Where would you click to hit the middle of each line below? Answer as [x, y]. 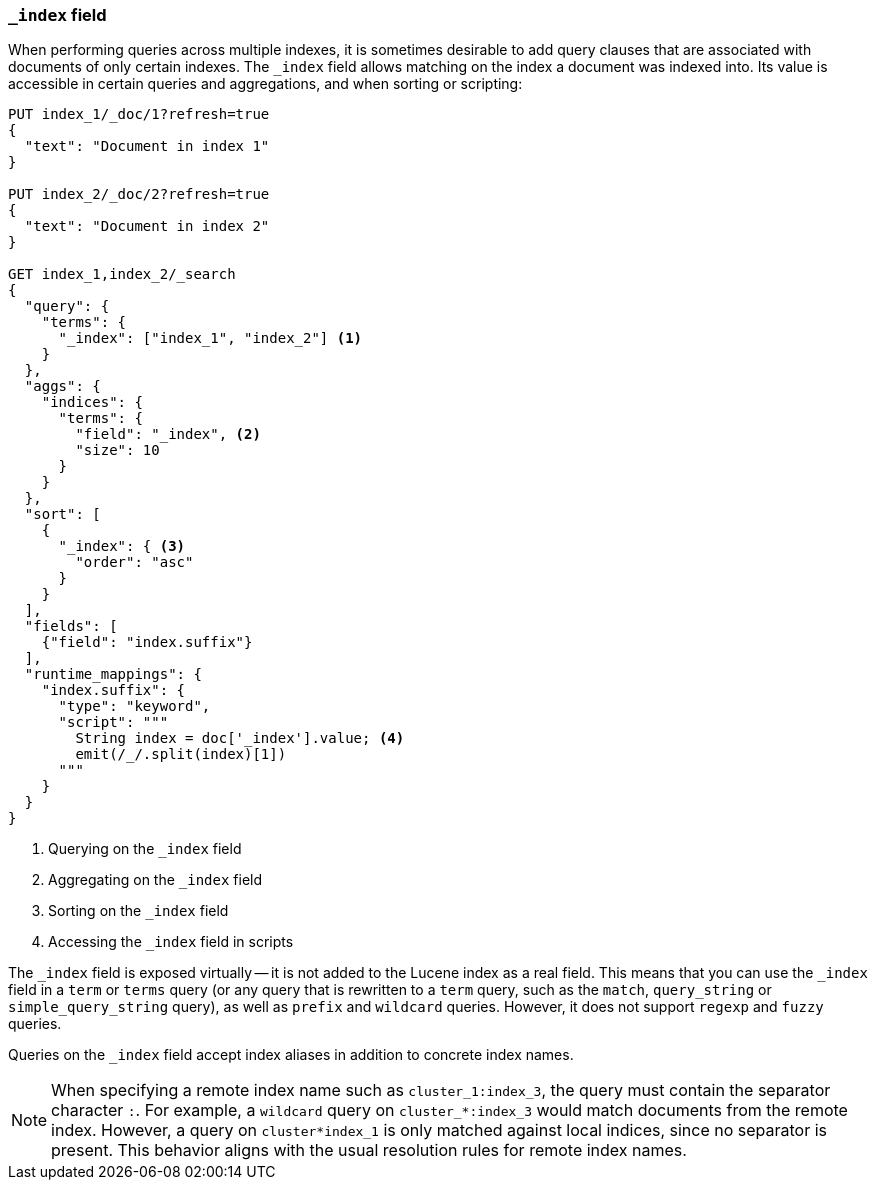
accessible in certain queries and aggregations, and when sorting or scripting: [265, 84]
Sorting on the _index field [138, 911]
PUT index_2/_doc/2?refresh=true [139, 194]
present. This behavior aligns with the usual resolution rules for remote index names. [369, 1150]
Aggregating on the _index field [155, 880]
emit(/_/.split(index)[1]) [181, 754]
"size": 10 [117, 450]
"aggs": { [62, 386]
